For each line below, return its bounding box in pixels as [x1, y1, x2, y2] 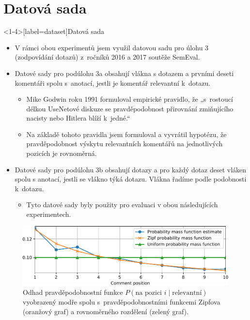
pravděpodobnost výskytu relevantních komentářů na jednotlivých [26, 138, 223, 149]
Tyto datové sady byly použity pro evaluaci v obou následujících [26, 199, 218, 210]
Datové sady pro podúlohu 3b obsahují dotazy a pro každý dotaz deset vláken [15, 164, 247, 174]
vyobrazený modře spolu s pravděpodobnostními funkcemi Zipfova [23, 296, 220, 306]
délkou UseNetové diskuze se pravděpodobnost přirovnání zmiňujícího [26, 103, 234, 113]
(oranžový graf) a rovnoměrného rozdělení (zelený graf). [23, 306, 189, 316]
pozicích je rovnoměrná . [26, 148, 97, 158]
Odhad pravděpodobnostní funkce [23, 287, 123, 297]
